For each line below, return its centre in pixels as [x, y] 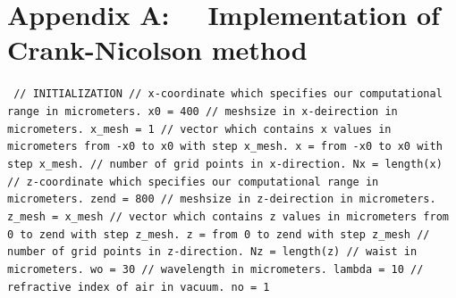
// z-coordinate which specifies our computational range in [193, 182]
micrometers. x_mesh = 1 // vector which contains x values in [199, 129]
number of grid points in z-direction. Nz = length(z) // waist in [212, 252]
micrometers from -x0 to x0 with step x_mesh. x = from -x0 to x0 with [225, 147]
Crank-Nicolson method [157, 50]
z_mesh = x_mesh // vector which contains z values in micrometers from [228, 216]
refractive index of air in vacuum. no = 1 [139, 287]
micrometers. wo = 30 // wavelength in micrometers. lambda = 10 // [215, 269]
